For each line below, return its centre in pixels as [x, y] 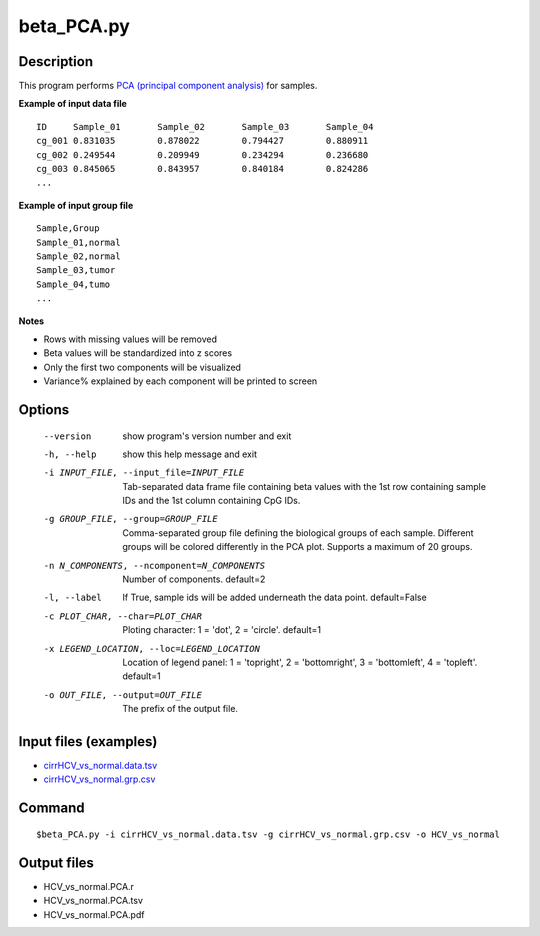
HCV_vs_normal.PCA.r [89, 886]
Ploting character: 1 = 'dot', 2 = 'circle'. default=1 [222, 630]
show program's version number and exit [207, 436]
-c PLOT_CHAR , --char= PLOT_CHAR [122, 616]
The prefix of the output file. [180, 709]
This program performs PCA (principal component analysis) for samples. [168, 86]
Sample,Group [68, 228]
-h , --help [70, 454]
